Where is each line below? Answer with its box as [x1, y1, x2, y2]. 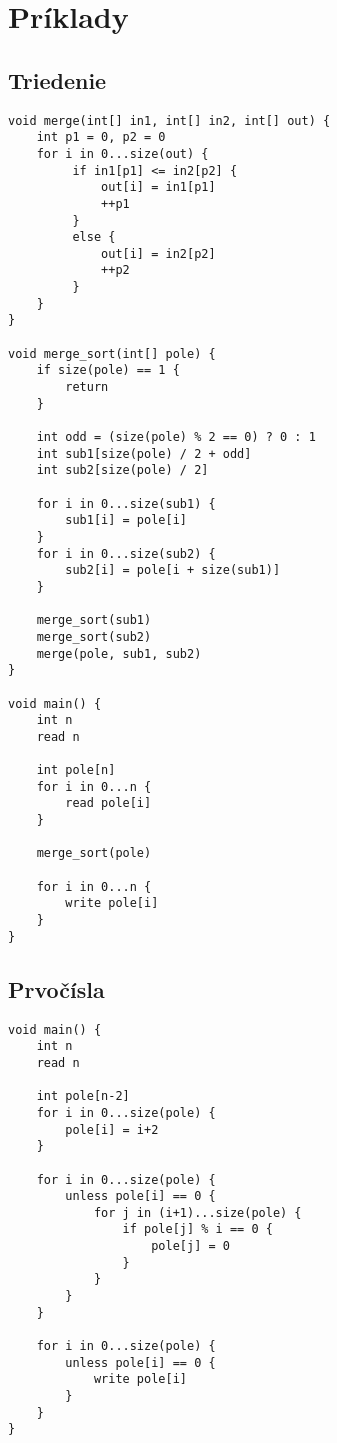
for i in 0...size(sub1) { [36, 496, 216, 511]
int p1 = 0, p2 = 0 [36, 130, 166, 145]
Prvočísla [8, 973, 105, 1004]
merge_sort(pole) [36, 846, 152, 861]
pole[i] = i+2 [65, 1122, 159, 1137]
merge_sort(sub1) [36, 613, 152, 628]
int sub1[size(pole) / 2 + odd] [36, 446, 252, 461]
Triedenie [8, 64, 107, 95]
